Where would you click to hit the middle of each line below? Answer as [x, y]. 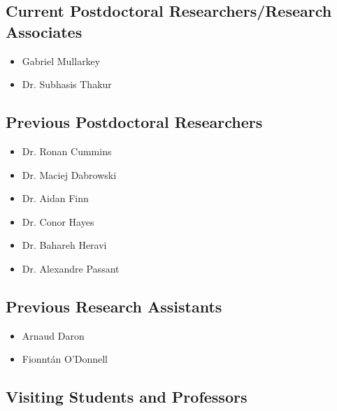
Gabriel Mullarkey [61, 60]
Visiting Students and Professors [127, 397]
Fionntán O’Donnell [65, 359]
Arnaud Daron [53, 335]
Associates [44, 31]
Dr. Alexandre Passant [71, 268]
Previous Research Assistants [114, 306]
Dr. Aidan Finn [55, 198]
